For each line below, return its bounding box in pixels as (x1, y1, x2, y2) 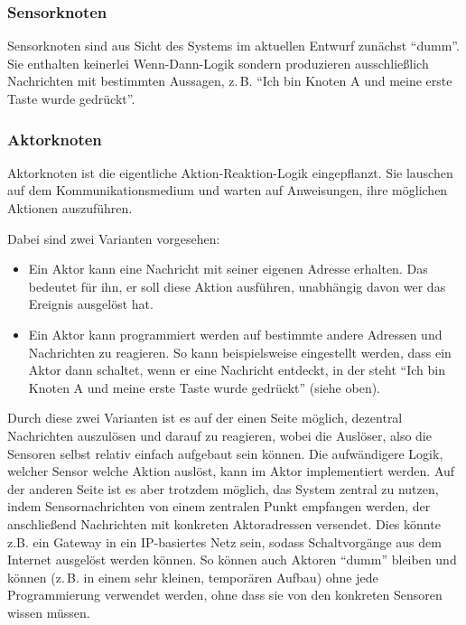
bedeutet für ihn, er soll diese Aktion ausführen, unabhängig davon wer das (28, 276, 446, 295)
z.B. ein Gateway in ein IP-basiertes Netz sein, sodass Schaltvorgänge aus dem (7, 532, 442, 551)
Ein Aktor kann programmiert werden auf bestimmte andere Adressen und (28, 324, 443, 343)
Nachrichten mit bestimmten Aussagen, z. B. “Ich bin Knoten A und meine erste (7, 71, 452, 90)
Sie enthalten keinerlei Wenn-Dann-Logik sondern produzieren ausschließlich (7, 53, 429, 72)
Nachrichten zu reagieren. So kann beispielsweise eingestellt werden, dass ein (28, 342, 452, 361)
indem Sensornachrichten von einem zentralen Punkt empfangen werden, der (7, 497, 431, 516)
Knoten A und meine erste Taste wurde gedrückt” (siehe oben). (28, 378, 381, 396)
